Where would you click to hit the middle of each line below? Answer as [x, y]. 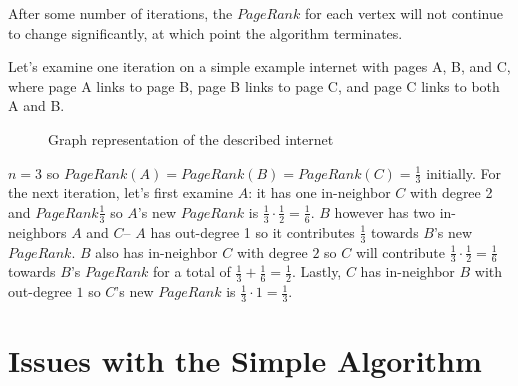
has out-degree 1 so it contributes [252, 231]
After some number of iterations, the [120, 13]
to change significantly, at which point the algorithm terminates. [205, 32]
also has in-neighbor [156, 251]
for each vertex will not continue [403, 13]
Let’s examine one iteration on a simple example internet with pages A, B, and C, [259, 66]
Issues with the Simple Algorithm [245, 360]
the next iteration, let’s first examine [121, 192]
